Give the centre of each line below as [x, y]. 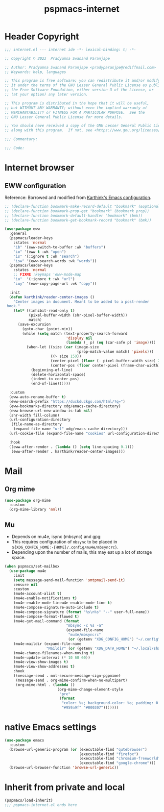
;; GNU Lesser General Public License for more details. [64, 117]
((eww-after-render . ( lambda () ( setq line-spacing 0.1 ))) [71, 447]
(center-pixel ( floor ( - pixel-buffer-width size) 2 [105, 361]
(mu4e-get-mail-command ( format [46, 621]
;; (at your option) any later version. [47, 95]
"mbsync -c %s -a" [85, 626]
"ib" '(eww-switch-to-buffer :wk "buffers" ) [59, 247]
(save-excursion [34, 324]
